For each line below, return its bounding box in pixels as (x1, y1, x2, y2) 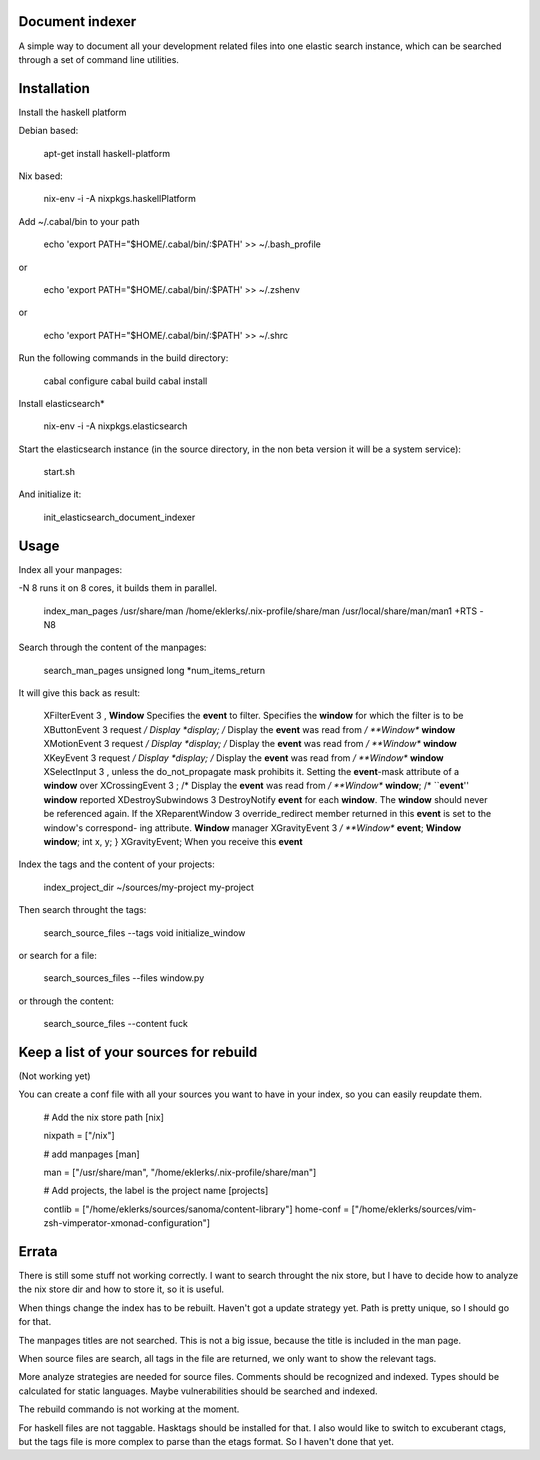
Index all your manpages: (18, 563, 123, 575)
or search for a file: (18, 949, 97, 961)
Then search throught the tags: (18, 904, 147, 916)
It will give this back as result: (18, 687, 140, 699)
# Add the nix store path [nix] (43, 1111, 164, 1123)
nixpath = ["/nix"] (43, 1130, 115, 1142)
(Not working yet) (18, 1070, 91, 1082)
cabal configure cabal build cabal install (43, 375, 208, 387)
